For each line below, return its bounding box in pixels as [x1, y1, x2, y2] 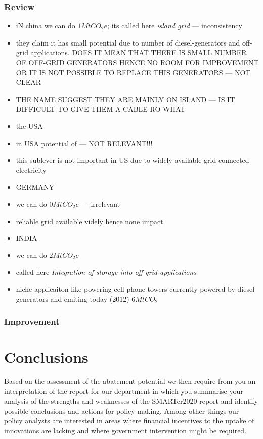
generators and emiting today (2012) [16, 293, 129, 304]
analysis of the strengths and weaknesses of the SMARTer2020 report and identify [4, 396, 258, 406]
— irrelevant [81, 198, 120, 209]
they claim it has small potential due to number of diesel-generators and [16, 37, 240, 48]
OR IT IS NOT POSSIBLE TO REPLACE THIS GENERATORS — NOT [16, 67, 251, 77]
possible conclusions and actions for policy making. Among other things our [4, 405, 239, 416]
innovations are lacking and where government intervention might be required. [4, 425, 247, 436]
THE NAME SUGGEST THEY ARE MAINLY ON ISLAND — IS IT [16, 94, 235, 104]
